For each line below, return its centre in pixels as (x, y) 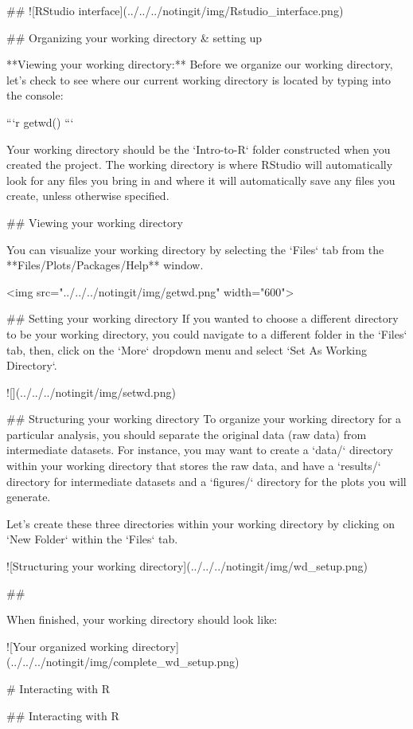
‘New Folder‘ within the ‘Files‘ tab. (92, 539)
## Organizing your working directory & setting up (134, 37)
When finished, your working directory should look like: (142, 619)
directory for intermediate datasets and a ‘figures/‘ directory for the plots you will (206, 481)
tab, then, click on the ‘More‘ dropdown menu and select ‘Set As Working (187, 349)
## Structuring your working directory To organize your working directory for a (204, 419)
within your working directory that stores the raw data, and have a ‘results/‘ (194, 466)
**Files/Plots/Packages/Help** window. (105, 265)
